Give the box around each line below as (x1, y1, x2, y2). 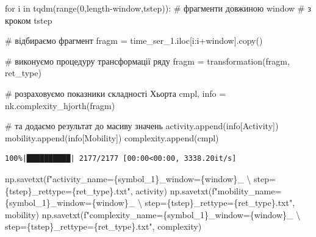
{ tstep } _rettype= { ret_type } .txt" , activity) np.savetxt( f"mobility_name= (5, 184, 282, 197)
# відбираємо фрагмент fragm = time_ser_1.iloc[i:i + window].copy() (5, 34, 263, 47)
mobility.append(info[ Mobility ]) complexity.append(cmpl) (5, 131, 219, 144)
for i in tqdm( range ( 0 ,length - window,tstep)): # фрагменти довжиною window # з (5, 2, 311, 14)
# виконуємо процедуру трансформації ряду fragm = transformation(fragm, (5, 54, 290, 67)
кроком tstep (5, 13, 52, 26)
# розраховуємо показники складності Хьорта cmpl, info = (5, 87, 226, 99)
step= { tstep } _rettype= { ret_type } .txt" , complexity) (5, 220, 202, 233)
